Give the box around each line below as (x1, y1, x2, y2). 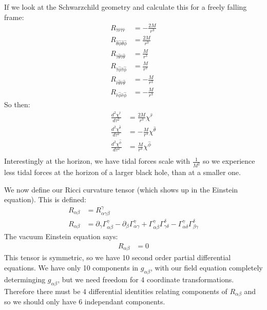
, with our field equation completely (150, 262, 263, 273)
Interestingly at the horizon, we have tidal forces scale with (4, 156, 190, 166)
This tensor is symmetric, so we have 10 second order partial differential (4, 252, 231, 263)
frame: (4, 11, 24, 22)
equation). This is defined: (4, 194, 87, 205)
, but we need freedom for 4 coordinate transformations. (58, 274, 234, 284)
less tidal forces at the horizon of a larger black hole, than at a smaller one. (4, 167, 241, 178)
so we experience (202, 156, 255, 166)
